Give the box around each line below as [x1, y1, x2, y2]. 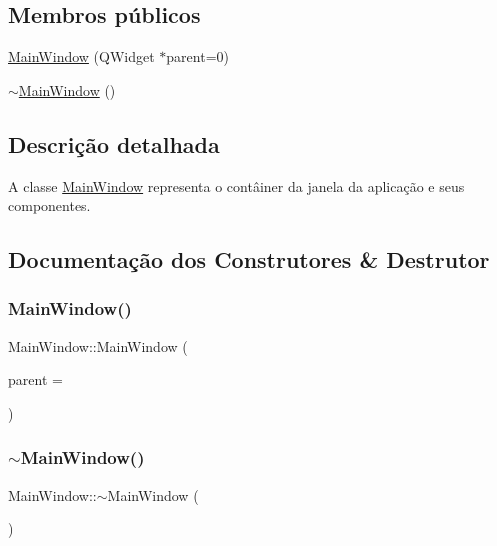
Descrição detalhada [8, 128, 220, 159]
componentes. [8, 195, 91, 216]
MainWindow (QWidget [8, 46, 155, 67]
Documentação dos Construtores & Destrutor [8, 244, 490, 275]
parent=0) [166, 46, 229, 67]
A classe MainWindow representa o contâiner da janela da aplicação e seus [8, 175, 465, 196]
